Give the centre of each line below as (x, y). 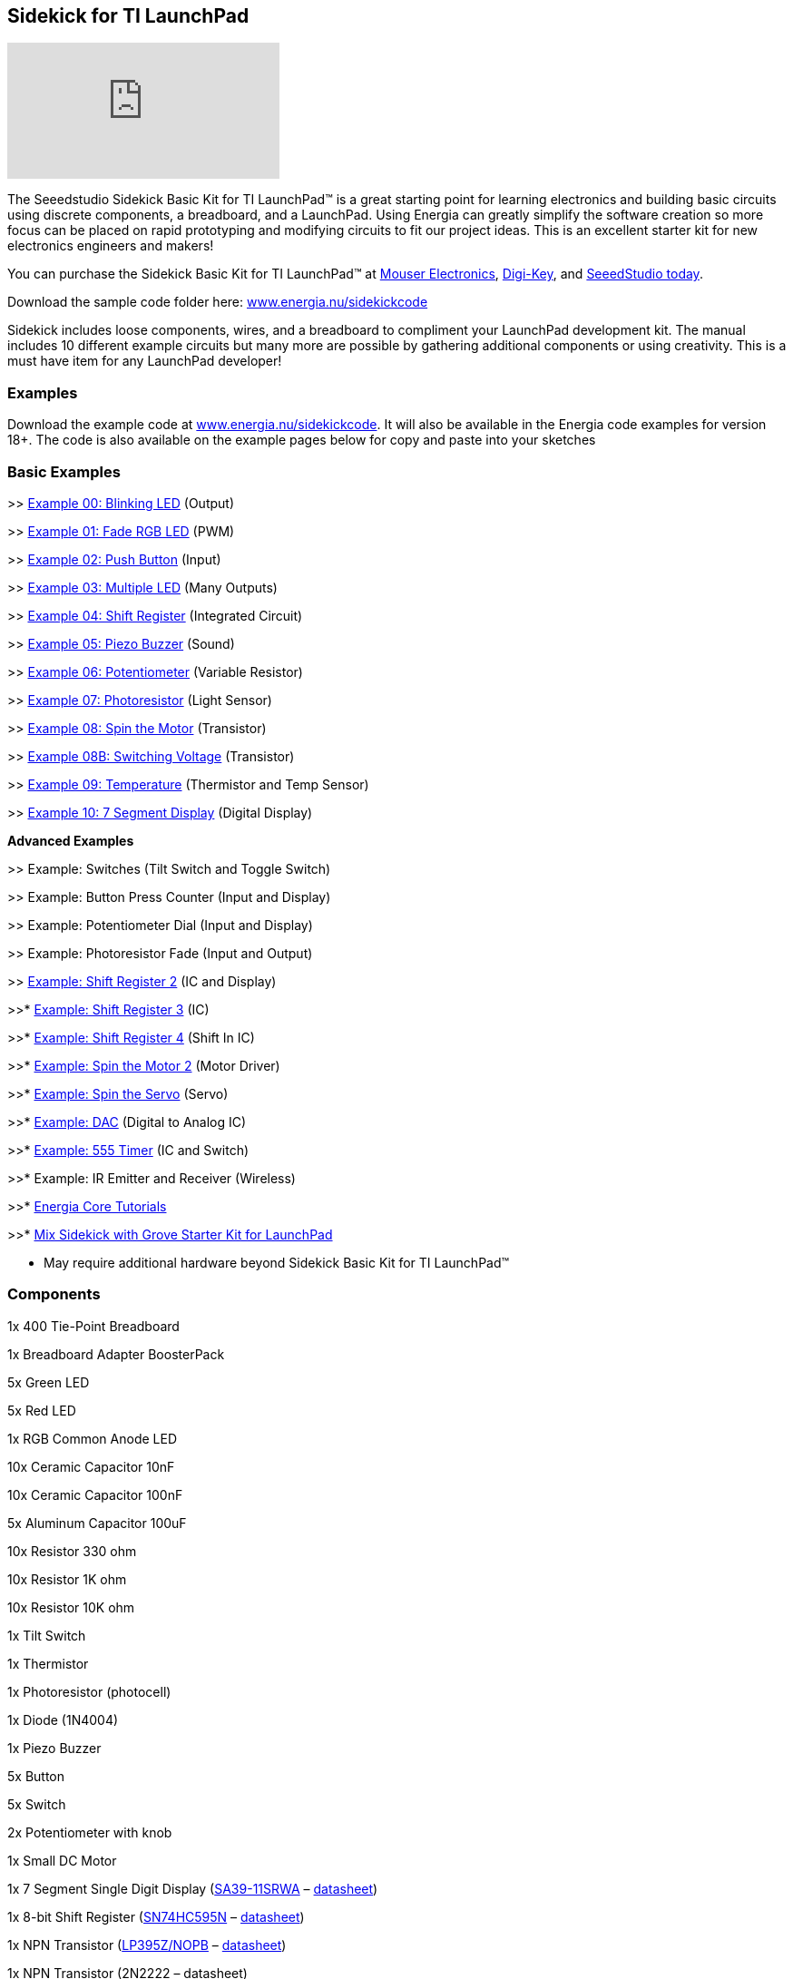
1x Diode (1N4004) (63, 1719)
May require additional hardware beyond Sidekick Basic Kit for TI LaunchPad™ (277, 1262)
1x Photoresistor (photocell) (89, 1691)
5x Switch (37, 1804)
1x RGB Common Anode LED (93, 1438)
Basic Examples (64, 471)
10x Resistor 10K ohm (71, 1607)
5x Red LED (42, 1410)
